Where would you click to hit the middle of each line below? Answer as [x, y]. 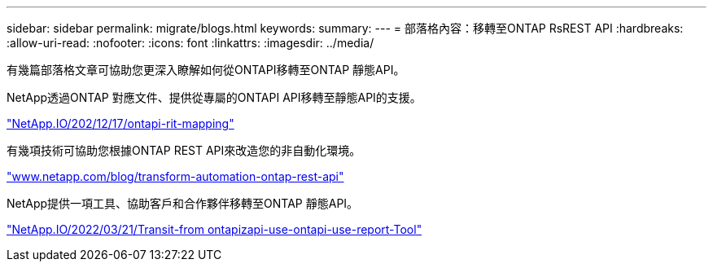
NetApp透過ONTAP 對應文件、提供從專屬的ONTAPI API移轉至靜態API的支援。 [214, 97]
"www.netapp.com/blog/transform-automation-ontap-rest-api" [175, 176]
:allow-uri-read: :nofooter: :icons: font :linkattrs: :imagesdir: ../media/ [190, 43]
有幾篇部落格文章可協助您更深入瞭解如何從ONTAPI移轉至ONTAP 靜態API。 [206, 70]
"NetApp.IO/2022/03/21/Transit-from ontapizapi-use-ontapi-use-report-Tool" [214, 229]
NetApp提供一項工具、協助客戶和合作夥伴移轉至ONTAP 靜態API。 [183, 203]
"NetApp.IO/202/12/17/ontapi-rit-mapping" [120, 123]
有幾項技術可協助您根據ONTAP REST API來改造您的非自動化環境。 [184, 150]
